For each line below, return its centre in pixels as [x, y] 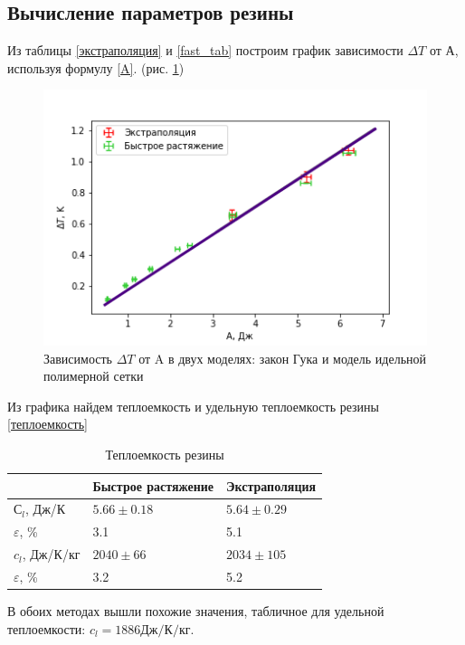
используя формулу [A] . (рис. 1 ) [96, 67]
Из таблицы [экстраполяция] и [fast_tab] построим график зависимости [205, 50]
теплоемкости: [47, 628]
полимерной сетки [94, 376]
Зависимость [78, 358]
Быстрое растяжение [153, 485]
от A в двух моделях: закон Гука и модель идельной [283, 358]
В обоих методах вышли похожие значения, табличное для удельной [196, 611]
